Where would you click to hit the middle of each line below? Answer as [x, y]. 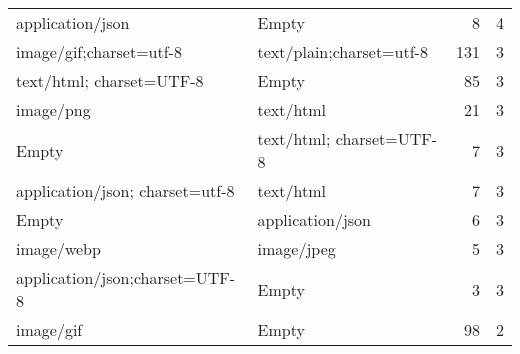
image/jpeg [296, 248]
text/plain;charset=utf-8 [342, 51]
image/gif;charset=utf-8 [99, 51]
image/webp [58, 248]
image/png [53, 109]
